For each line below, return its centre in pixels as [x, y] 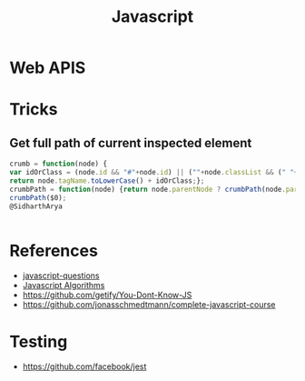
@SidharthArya [36, 206]
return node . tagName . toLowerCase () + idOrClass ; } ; [107, 180]
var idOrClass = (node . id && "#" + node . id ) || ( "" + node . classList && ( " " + [154, 173]
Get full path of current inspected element [131, 143]
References [54, 251]
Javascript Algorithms [64, 286]
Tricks [34, 110]
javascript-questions [61, 276]
